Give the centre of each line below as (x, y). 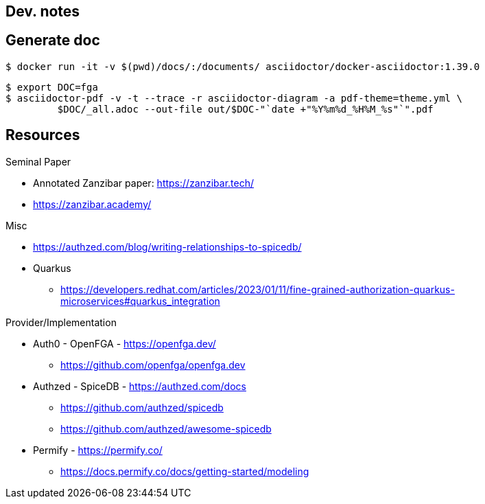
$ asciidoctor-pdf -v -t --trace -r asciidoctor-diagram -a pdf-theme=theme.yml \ (234, 98)
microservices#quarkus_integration (140, 301)
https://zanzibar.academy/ (92, 204)
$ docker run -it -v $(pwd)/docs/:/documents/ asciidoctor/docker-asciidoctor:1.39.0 (243, 66)
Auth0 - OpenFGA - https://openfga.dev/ (125, 343)
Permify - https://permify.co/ (98, 450)
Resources (43, 135)
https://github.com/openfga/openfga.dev (153, 365)
